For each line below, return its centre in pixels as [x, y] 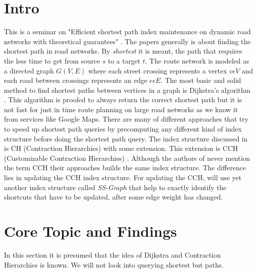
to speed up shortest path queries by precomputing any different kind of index [123, 129]
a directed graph [29, 70]
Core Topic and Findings [91, 231]
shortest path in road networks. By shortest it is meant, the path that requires [123, 51]
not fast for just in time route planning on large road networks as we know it [121, 109]
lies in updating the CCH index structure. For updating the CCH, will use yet [123, 177]
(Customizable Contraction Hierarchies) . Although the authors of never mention [127, 158]
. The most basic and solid [201, 80]
